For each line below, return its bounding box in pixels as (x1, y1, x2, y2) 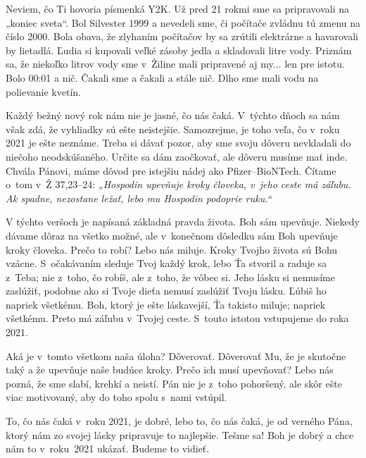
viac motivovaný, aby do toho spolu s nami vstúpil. (6, 390, 227, 404)
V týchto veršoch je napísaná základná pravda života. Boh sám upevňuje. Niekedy (6, 214, 360, 229)
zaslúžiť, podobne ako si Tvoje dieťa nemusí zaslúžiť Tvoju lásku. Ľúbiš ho (6, 283, 327, 298)
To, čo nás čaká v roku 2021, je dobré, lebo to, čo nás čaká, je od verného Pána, (6, 414, 353, 428)
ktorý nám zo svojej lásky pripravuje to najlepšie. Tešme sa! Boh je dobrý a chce (6, 427, 354, 442)
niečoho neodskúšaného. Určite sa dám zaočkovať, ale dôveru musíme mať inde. (6, 149, 348, 163)
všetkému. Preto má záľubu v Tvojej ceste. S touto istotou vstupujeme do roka (6, 311, 349, 326)
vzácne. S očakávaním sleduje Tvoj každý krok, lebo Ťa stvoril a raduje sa (6, 256, 327, 271)
